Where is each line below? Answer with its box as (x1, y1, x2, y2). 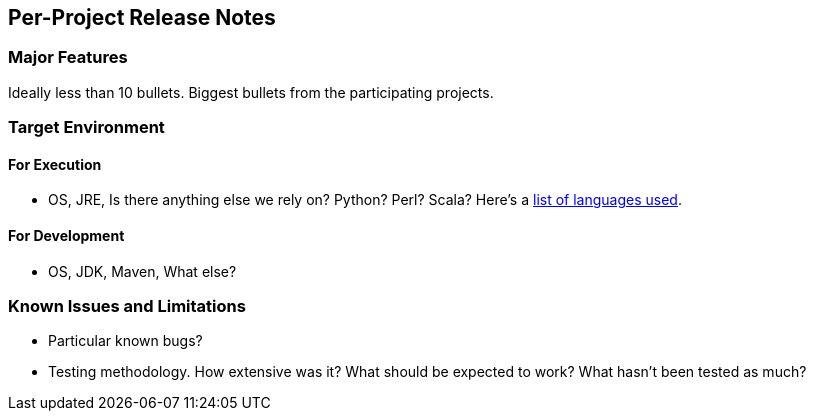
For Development (8, 227, 125, 244)
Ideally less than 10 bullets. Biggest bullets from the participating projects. (8, 83, 494, 101)
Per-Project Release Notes (8, 5, 276, 30)
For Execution (8, 155, 102, 173)
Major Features (8, 47, 128, 68)
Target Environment (8, 117, 165, 138)
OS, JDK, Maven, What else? (48, 262, 237, 280)
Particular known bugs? (48, 332, 203, 350)
